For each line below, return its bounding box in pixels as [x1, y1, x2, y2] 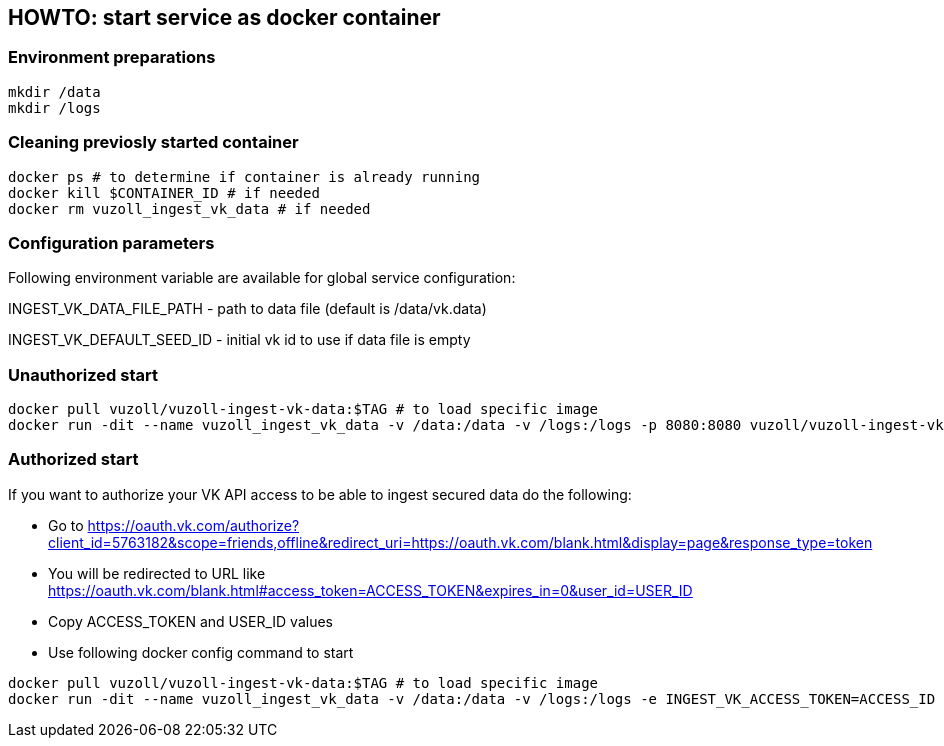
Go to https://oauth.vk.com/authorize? [48, 516, 300, 534]
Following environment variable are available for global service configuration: [8, 269, 516, 287]
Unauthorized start [8, 364, 158, 385]
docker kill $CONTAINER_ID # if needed [8, 184, 320, 201]
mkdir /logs [8, 99, 101, 116]
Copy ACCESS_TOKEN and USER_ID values [48, 612, 333, 630]
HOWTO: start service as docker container [8, 5, 441, 30]
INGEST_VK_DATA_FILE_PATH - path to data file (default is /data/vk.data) [8, 300, 487, 318]
